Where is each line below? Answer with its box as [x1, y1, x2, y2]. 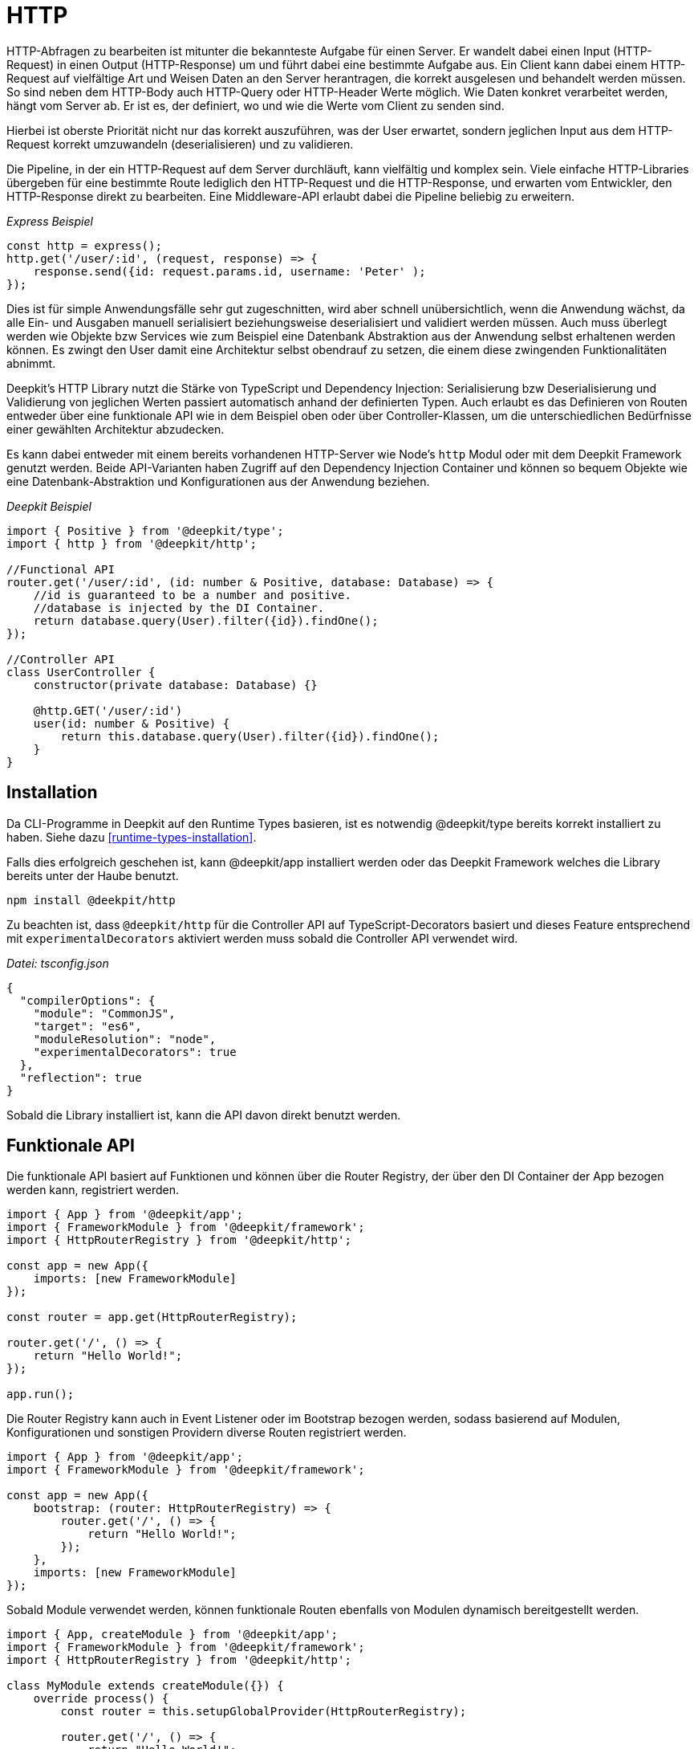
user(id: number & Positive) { [33, 716, 230, 730]
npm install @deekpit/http [6, 893, 176, 907]
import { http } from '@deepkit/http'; [6, 536, 257, 550]
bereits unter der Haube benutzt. [6, 868, 179, 883]
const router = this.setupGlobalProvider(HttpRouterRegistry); [60, 1705, 467, 1718]
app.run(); [6, 1388, 75, 1401]
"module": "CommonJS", [33, 1006, 176, 1020]
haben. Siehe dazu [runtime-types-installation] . [6, 830, 257, 844]
